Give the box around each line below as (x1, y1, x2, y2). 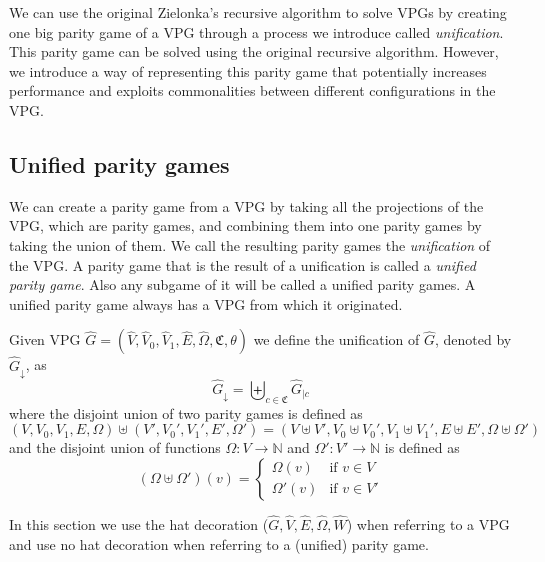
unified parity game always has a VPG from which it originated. (9, 293, 403, 314)
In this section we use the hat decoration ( (9, 513, 269, 534)
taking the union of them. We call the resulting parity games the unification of (9, 234, 491, 255)
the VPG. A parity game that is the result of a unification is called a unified (9, 254, 476, 275)
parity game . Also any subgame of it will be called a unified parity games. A (9, 274, 476, 295)
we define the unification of (253, 329, 420, 350)
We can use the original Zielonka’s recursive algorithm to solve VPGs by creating (9, 2, 507, 22)
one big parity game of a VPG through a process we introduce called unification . (9, 21, 504, 42)
